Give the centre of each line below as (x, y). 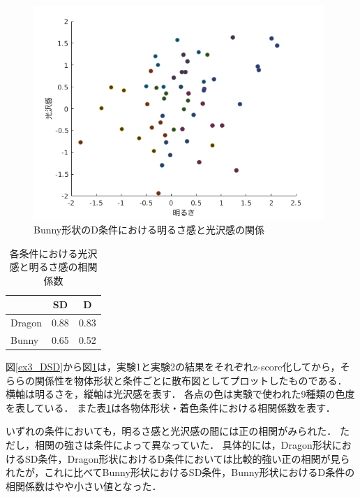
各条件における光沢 (53, 253)
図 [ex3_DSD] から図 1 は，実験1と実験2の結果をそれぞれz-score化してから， (173, 367)
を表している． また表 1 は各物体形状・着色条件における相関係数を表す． (171, 407)
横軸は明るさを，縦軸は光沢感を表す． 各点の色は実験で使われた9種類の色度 (180, 394)
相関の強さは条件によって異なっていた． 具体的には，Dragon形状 (183, 445)
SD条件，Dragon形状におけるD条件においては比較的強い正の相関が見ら (187, 458)
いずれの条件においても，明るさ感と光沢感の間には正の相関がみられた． (171, 431)
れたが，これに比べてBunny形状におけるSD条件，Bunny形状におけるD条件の (180, 472)
